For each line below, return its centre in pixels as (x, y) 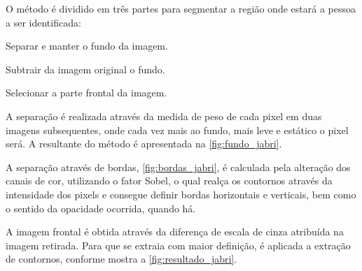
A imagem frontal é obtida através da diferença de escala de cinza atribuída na (175, 232)
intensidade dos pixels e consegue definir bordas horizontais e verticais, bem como (181, 194)
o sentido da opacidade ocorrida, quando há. (101, 208)
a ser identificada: (43, 22)
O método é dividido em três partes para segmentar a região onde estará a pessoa (181, 8)
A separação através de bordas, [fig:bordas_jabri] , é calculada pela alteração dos (178, 167)
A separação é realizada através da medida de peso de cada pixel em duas (164, 116)
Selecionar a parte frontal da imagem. (86, 93)
